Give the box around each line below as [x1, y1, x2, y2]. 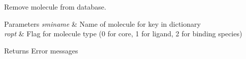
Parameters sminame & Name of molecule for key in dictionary [4, 18, 201, 29]
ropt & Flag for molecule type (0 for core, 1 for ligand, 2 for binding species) [4, 28, 242, 39]
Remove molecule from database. [4, 2, 106, 12]
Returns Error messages [4, 45, 78, 55]
